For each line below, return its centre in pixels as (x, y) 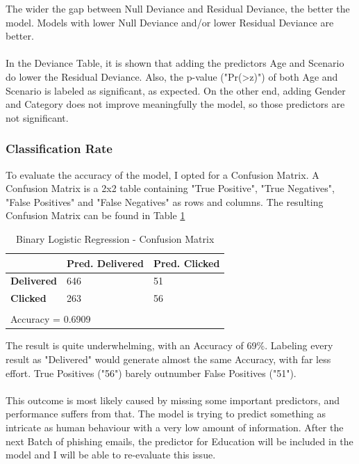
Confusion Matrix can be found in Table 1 (95, 215)
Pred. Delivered (105, 263)
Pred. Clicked (186, 263)
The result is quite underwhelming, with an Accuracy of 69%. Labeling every (169, 345)
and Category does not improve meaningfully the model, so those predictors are (175, 104)
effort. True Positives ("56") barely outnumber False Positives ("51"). (151, 373)
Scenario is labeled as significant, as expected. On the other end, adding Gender (176, 90)
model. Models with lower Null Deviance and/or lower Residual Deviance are (170, 22)
